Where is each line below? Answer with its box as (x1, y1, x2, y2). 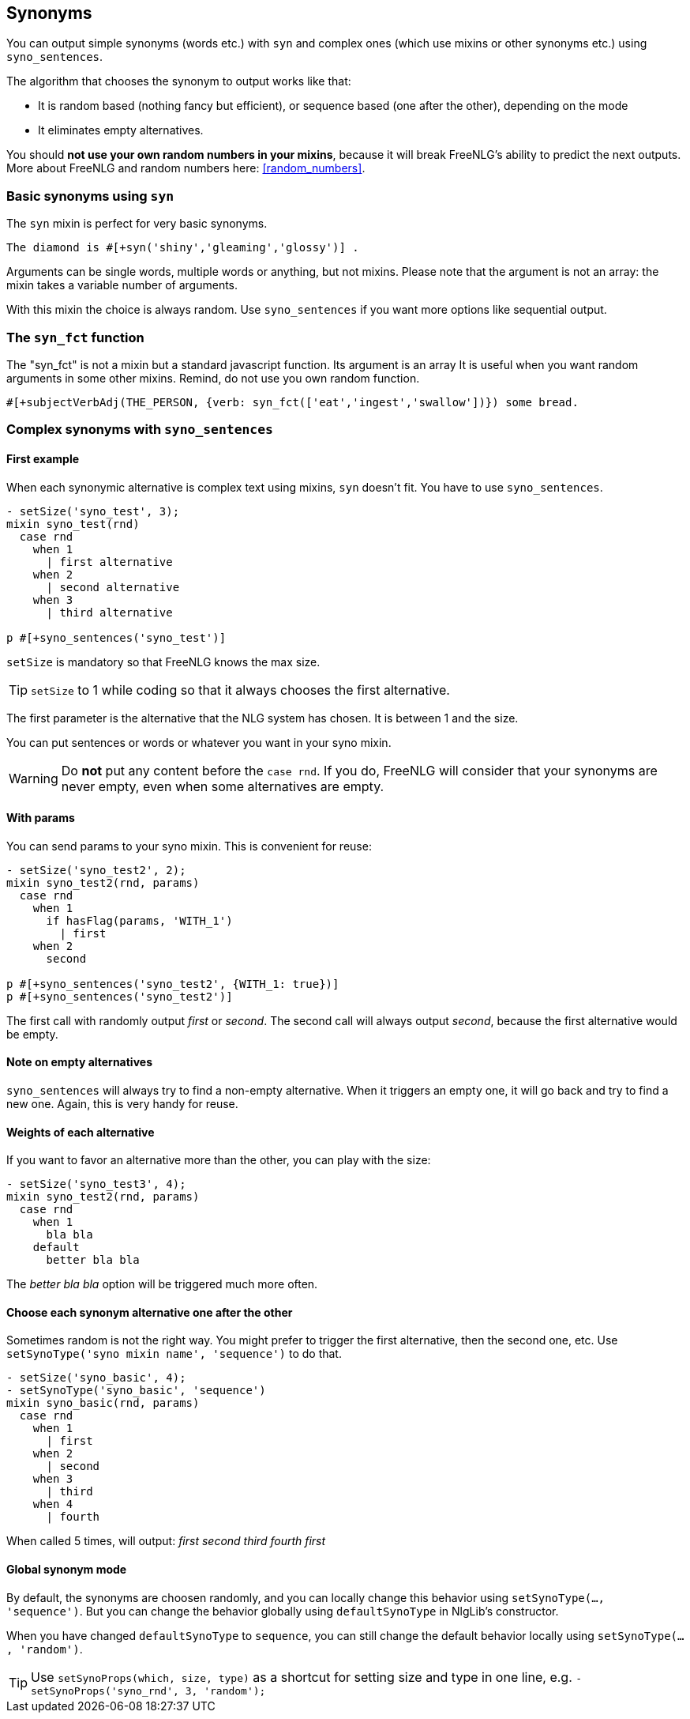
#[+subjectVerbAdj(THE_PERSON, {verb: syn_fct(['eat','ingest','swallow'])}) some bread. (6, 395, 579, 409)
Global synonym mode (6, 1563, 127, 1576)
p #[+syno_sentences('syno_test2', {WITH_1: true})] (6, 977, 339, 990)
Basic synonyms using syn (6, 187, 174, 204)
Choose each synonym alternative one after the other (6, 1305, 293, 1319)
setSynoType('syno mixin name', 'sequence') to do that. (6, 1347, 342, 1361)
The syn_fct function (6, 329, 144, 345)
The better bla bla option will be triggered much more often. (6, 1277, 318, 1291)
